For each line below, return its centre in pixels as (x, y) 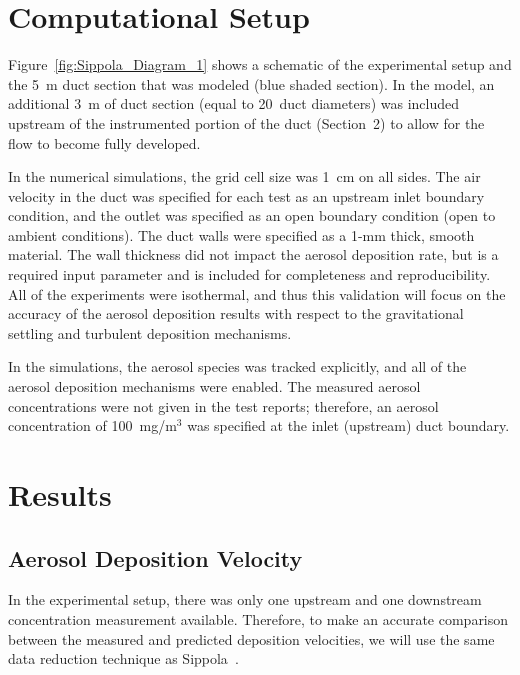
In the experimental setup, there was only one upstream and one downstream (245, 599)
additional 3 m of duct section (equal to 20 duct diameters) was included (233, 103)
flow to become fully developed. (104, 142)
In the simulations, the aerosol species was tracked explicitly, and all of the (237, 366)
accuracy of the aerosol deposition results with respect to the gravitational (236, 313)
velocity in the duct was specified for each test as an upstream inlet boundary (246, 195)
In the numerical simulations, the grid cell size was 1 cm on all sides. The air (244, 176)
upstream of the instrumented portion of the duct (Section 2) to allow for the (246, 122)
